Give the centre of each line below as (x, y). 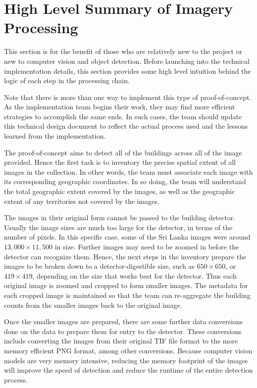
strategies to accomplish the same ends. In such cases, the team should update (123, 116)
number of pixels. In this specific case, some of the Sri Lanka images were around (127, 237)
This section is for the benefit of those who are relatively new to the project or (123, 51)
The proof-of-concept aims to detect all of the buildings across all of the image (123, 152)
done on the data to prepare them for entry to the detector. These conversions (123, 331)
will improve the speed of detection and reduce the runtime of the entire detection (128, 370)
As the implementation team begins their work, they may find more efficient (120, 107)
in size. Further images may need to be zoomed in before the (147, 246)
